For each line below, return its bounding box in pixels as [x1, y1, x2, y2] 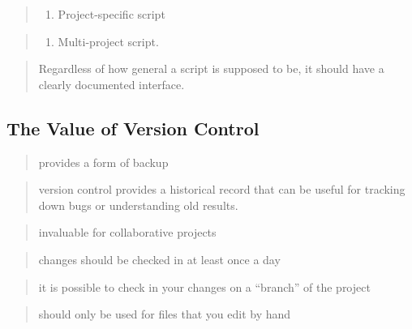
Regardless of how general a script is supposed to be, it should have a [38, 60, 384, 77]
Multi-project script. [58, 32, 159, 49]
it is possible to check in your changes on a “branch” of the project [38, 278, 371, 295]
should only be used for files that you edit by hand [38, 305, 291, 323]
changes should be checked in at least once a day [38, 250, 281, 267]
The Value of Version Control [6, 115, 260, 140]
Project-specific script [58, 6, 165, 22]
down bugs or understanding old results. [38, 196, 238, 213]
